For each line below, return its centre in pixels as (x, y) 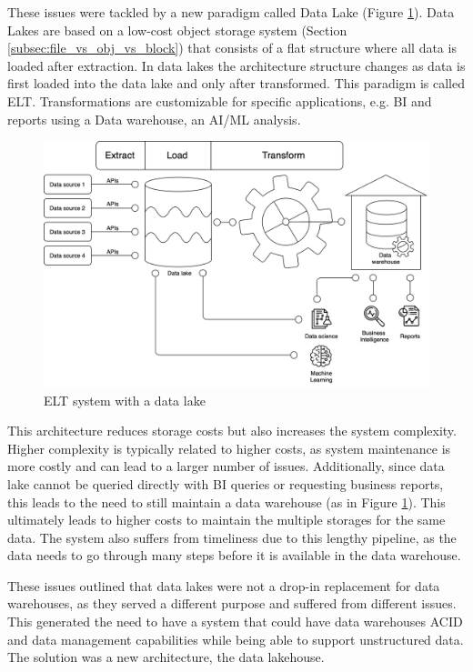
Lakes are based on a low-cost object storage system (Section (177, 30)
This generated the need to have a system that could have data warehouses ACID (235, 622)
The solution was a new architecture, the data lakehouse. (166, 657)
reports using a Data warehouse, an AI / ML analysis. (154, 119)
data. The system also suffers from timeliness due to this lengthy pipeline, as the (232, 537)
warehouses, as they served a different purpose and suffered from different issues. (232, 603)
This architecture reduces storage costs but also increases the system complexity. (232, 431)
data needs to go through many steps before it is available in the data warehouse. (234, 555)
